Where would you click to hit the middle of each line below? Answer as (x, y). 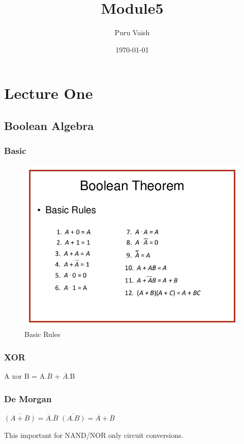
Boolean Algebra (49, 125)
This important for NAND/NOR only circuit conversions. (94, 435)
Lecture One (49, 93)
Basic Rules (42, 334)
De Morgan (28, 398)
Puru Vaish (132, 32)
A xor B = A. (26, 376)
